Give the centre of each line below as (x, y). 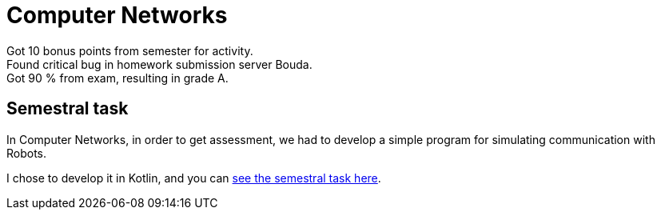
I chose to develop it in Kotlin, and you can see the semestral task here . (194, 178)
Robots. (27, 153)
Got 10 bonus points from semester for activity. (130, 50)
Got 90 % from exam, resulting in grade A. (117, 78)
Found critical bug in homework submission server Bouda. (159, 64)
